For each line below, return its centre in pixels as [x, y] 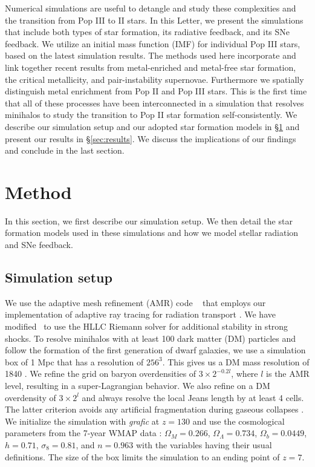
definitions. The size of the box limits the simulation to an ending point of [142, 456]
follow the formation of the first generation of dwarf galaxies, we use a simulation [155, 350]
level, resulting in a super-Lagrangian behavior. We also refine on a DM [138, 385]
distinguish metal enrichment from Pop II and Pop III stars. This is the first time [156, 91]
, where [245, 374]
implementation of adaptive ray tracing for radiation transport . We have [140, 314]
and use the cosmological [239, 421]
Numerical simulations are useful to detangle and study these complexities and [151, 8]
